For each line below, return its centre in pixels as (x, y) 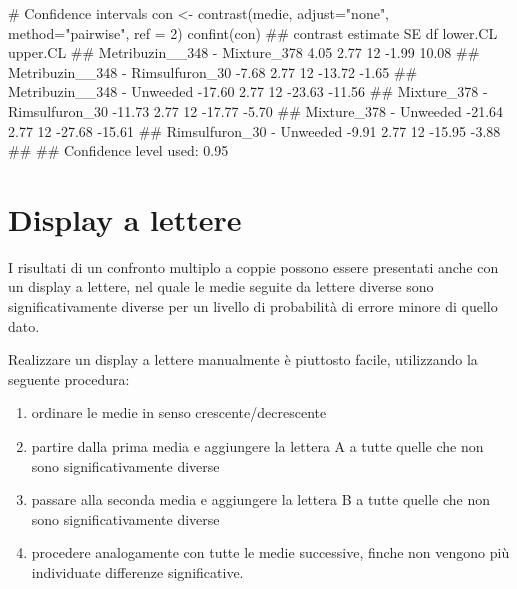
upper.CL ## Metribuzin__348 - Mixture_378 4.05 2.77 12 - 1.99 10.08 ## (244, 52)
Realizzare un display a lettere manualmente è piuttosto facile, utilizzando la (243, 359)
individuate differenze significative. (137, 572)
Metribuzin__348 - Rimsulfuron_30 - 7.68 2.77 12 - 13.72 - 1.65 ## (213, 71)
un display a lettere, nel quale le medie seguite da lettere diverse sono (221, 286)
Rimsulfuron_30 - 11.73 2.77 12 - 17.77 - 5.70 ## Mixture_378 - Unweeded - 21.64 (256, 110)
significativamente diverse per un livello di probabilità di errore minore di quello (253, 306)
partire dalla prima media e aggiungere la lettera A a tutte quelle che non (257, 446)
